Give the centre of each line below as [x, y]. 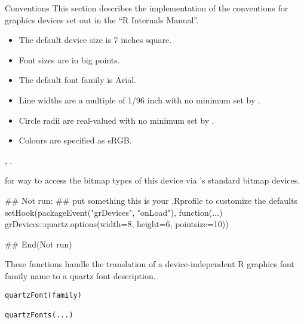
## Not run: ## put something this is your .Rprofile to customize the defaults [151, 200]
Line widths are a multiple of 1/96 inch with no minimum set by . [139, 100]
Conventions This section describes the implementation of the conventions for [147, 8]
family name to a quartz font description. [80, 275]
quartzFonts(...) [39, 315]
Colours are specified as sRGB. [75, 140]
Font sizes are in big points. [69, 59]
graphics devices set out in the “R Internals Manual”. [102, 19]
